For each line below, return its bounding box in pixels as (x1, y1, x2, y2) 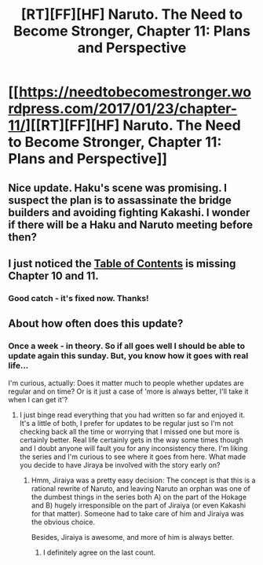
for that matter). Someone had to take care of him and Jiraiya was (31, 508, 245, 518)
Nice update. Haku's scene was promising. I (8, 181, 228, 194)
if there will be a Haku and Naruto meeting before (8, 218, 254, 231)
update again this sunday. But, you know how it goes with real (8, 350, 249, 361)
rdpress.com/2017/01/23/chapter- (8, 100, 238, 118)
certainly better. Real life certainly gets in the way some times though (19, 435, 243, 445)
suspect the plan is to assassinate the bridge (8, 193, 232, 207)
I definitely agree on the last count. (42, 548, 155, 557)
